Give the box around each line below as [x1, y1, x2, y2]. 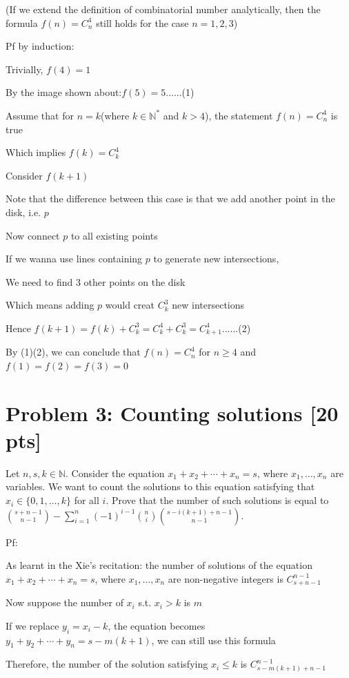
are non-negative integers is [168, 571, 283, 585]
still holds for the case [96, 15, 189, 30]
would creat [105, 298, 155, 312]
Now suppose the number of [6, 595, 123, 610]
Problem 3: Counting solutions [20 [6, 398, 339, 427]
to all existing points [70, 228, 158, 242]
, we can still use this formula [151, 632, 276, 647]
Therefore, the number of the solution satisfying [6, 657, 208, 671]
